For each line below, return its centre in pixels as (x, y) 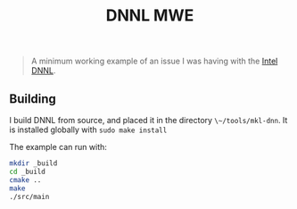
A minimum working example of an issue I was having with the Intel (154, 61)
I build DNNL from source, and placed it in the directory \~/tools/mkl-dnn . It (148, 120)
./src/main (29, 196)
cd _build (28, 171)
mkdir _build (33, 163)
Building (33, 99)
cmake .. (25, 180)
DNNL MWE (150, 16)
